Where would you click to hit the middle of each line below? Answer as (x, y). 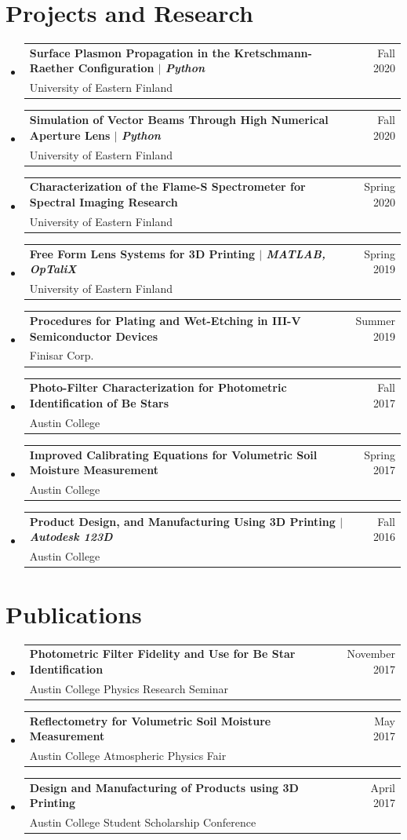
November (371, 654)
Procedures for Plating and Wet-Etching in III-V (165, 320)
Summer (375, 320)
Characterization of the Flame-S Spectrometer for (167, 186)
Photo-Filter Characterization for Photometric (158, 387)
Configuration (116, 68)
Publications (74, 614)
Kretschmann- (273, 52)
